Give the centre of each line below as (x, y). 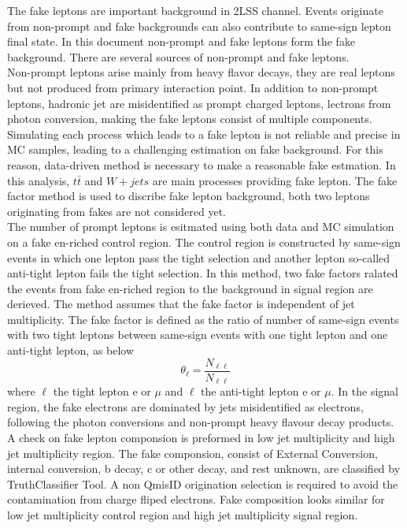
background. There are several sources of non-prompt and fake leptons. (178, 56)
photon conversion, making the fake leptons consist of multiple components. (190, 119)
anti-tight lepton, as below (71, 350)
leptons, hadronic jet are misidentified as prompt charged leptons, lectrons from (199, 103)
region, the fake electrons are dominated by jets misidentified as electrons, (185, 406)
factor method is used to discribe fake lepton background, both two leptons (189, 196)
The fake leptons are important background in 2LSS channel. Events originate (195, 10)
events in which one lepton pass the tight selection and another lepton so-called (199, 257)
